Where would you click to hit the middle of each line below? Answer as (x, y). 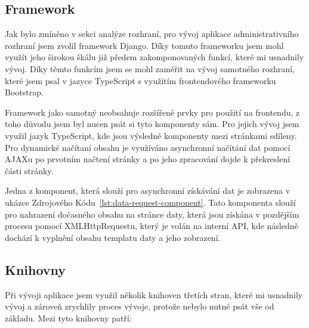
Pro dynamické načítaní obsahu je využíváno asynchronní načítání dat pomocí (148, 147)
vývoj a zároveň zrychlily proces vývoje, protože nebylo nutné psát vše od (140, 306)
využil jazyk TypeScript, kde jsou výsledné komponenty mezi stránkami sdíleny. (151, 135)
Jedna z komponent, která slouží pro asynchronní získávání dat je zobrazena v (148, 191)
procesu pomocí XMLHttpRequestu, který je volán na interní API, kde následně (152, 226)
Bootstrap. (24, 92)
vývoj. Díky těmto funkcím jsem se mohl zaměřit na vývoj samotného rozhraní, (150, 68)
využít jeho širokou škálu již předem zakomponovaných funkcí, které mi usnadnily (154, 57)
